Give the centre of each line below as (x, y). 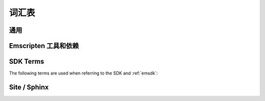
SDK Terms (26, 62)
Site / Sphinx (29, 87)
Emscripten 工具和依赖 (44, 46)
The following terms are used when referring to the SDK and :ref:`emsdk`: (83, 73)
